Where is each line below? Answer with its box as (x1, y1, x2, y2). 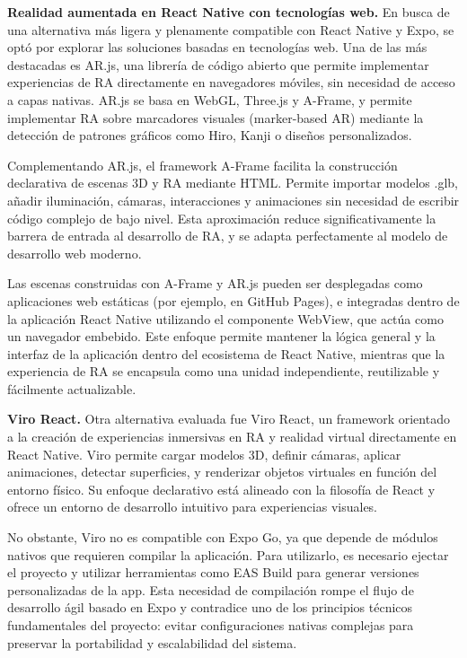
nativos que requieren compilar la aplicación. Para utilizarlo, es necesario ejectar (7, 545, 449, 564)
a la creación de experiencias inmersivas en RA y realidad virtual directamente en (7, 427, 457, 446)
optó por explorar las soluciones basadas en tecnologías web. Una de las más (7, 38, 427, 57)
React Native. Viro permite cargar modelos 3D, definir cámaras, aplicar (7, 444, 401, 463)
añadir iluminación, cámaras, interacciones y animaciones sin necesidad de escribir (7, 190, 460, 209)
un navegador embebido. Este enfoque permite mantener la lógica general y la (7, 327, 436, 346)
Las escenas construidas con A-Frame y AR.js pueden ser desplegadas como (7, 274, 423, 293)
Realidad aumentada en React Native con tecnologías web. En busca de (7, 3, 450, 21)
